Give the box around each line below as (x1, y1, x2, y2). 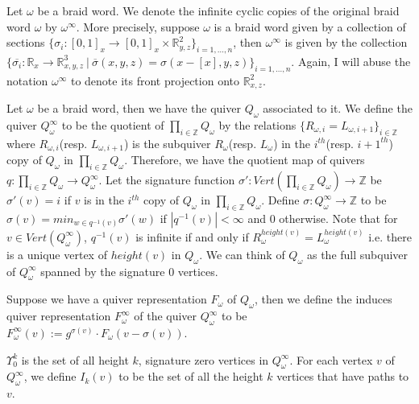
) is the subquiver (123, 134, 211, 151)
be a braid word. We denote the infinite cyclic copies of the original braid (37, 2, 400, 19)
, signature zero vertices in (138, 351, 269, 368)
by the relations (218, 117, 297, 134)
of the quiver (134, 307, 197, 324)
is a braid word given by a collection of (214, 18, 406, 35)
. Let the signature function (98, 171, 235, 188)
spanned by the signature (40, 262, 165, 279)
